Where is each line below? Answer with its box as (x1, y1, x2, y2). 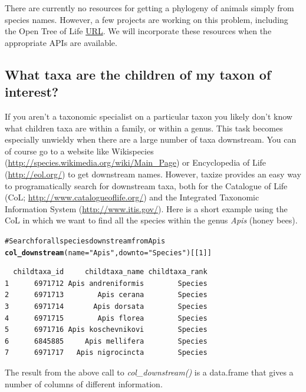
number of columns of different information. (5, 377, 163, 390)
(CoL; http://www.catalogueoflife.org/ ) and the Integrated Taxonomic (5, 191, 259, 203)
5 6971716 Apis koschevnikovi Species (5, 325, 208, 334)
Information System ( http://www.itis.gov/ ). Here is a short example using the (5, 202, 288, 215)
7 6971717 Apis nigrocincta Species (5, 348, 208, 357)
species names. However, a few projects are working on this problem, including (5, 13, 288, 25)
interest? (5, 83, 59, 101)
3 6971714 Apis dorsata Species (5, 302, 208, 311)
